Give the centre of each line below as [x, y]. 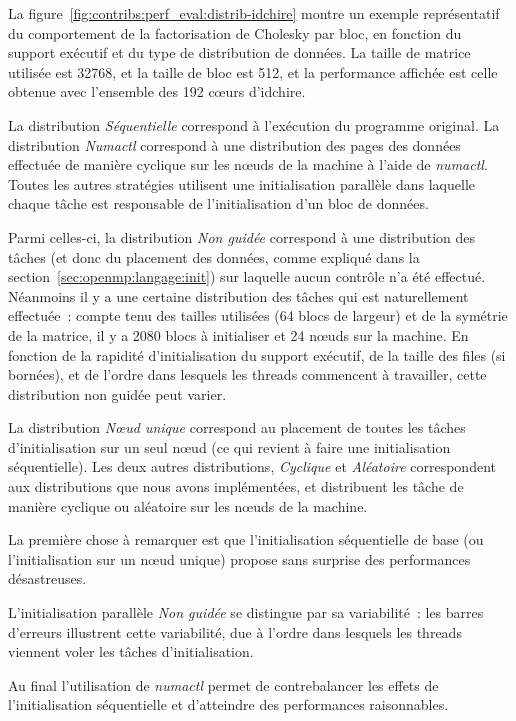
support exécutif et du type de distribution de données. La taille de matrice [239, 52]
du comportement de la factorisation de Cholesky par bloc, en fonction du [235, 32]
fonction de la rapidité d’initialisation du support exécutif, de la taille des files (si [257, 354]
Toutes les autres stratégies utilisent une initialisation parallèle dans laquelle [242, 183]
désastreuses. [47, 578]
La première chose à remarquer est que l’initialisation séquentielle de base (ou [246, 539]
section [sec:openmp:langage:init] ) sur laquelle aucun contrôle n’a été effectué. [247, 276]
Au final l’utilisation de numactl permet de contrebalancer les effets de [223, 684]
